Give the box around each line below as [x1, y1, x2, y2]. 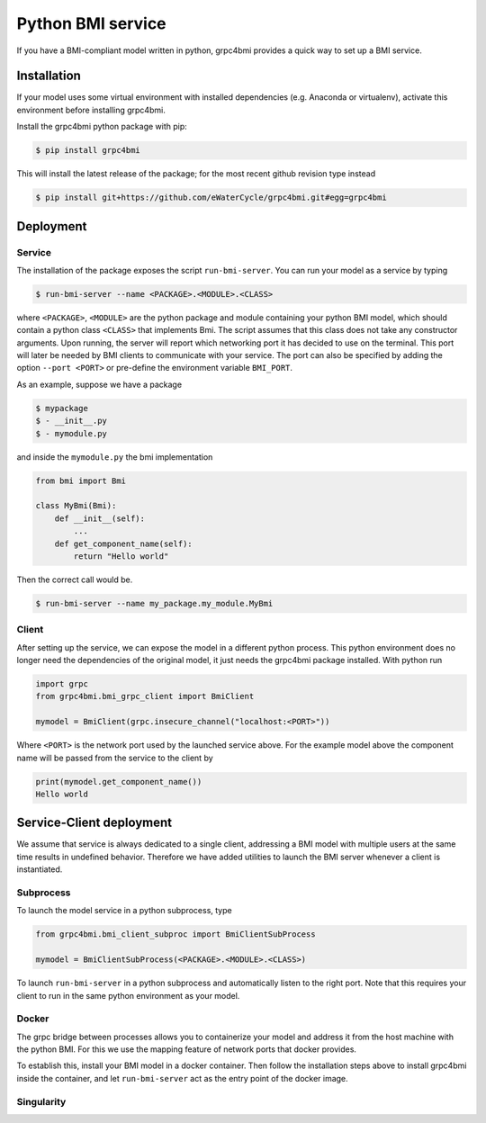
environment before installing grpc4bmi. [16, 104, 166, 115]
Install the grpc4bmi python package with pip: [16, 121, 188, 132]
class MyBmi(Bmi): [35, 500, 117, 511]
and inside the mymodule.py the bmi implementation [16, 451, 213, 463]
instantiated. [16, 864, 63, 875]
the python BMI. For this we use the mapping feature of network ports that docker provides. [16, 1044, 357, 1055]
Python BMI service [16, 13, 166, 33]
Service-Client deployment [16, 815, 173, 831]
